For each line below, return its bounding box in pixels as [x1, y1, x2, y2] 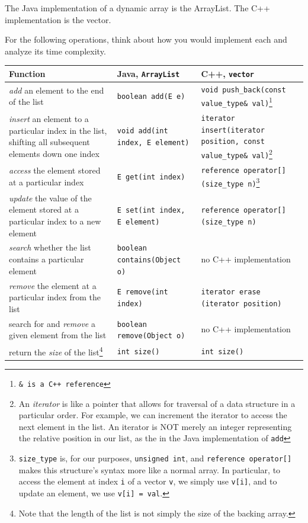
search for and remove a [9, 317, 95, 329]
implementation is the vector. [5, 13, 111, 25]
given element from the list [9, 329, 107, 341]
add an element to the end [9, 84, 104, 96]
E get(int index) [117, 173, 185, 182]
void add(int [117, 127, 168, 136]
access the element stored [9, 164, 101, 177]
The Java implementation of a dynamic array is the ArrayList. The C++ [5, 2, 270, 14]
